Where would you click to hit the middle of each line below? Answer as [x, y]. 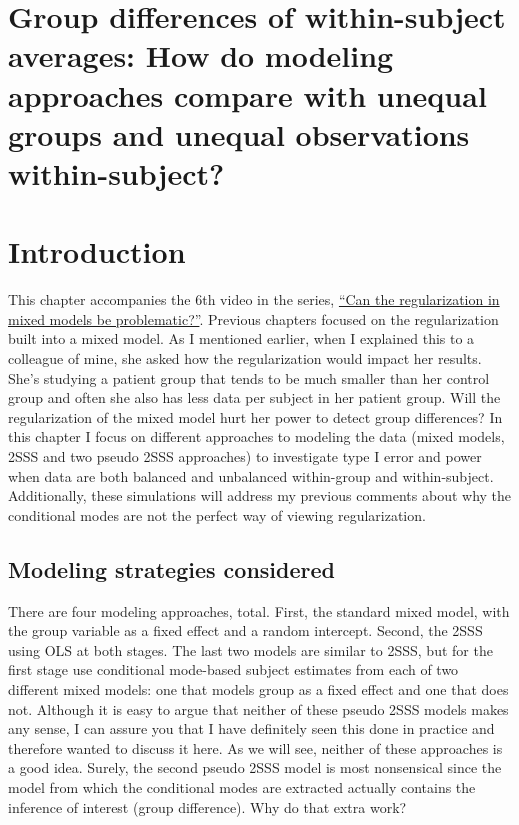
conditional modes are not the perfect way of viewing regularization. [217, 514]
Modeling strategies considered [171, 568]
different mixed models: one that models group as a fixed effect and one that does [258, 688]
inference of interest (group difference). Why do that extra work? [207, 806]
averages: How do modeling [201, 55]
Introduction [97, 251]
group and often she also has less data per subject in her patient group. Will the [254, 397]
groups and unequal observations [239, 133]
